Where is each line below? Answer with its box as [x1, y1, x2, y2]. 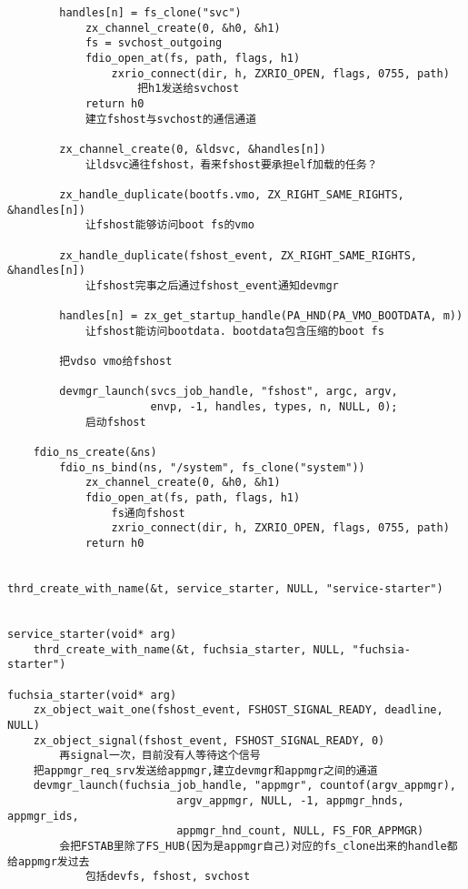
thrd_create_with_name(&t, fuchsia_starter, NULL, [33, 642, 346, 656]
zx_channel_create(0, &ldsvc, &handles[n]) [59, 142, 326, 156]
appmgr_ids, [7, 809, 79, 823]
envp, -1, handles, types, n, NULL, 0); [150, 400, 398, 414]
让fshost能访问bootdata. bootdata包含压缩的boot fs [85, 324, 384, 338]
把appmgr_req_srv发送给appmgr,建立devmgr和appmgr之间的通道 [33, 763, 378, 777]
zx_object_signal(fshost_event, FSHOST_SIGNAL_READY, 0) [33, 733, 385, 747]
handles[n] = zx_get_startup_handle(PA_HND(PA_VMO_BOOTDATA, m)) [59, 309, 463, 323]
